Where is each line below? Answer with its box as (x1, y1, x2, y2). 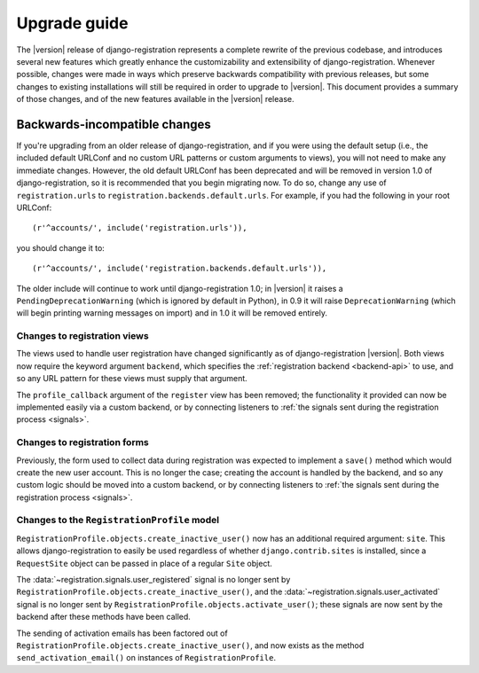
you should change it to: (16, 242, 106, 253)
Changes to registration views (16, 330, 150, 342)
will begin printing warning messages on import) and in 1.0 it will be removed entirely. (16, 308, 328, 318)
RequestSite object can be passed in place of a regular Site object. (16, 558, 272, 568)
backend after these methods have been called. (16, 612, 191, 622)
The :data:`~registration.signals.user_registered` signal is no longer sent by (16, 575, 291, 585)
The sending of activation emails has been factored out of (16, 628, 228, 638)
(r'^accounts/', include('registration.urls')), (32, 223, 247, 233)
